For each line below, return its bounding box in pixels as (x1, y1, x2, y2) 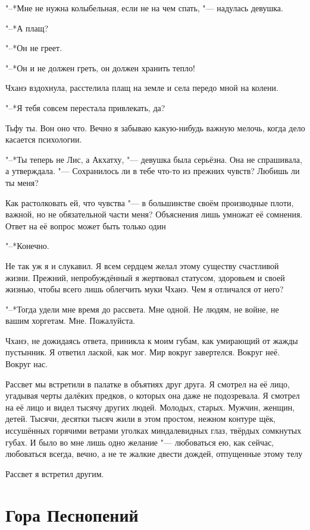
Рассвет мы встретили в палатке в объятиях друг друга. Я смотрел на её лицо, (5, 377, 290, 390)
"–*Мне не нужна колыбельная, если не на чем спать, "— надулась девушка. (5, 2, 283, 14)
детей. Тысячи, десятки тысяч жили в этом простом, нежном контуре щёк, (5, 412, 276, 425)
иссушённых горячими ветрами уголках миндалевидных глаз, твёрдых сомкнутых (5, 424, 302, 437)
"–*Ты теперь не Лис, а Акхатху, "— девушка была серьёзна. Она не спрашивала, (5, 153, 302, 165)
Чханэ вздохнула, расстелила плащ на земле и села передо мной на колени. (5, 81, 278, 94)
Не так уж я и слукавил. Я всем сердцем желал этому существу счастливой (5, 259, 279, 272)
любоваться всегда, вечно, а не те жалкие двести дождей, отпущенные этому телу (5, 447, 303, 460)
